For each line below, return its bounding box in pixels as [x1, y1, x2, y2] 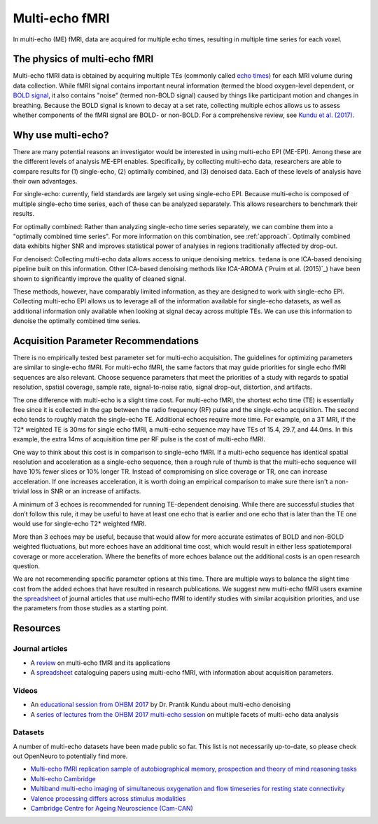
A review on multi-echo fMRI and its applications [30, 659, 171, 667]
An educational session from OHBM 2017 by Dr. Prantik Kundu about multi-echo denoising [30, 701, 290, 709]
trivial [13, 487, 29, 495]
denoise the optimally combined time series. [13, 317, 141, 325]
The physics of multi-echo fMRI [13, 53, 154, 65]
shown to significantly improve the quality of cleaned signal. [13, 274, 187, 283]
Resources [13, 622, 61, 634]
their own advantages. [13, 177, 78, 186]
